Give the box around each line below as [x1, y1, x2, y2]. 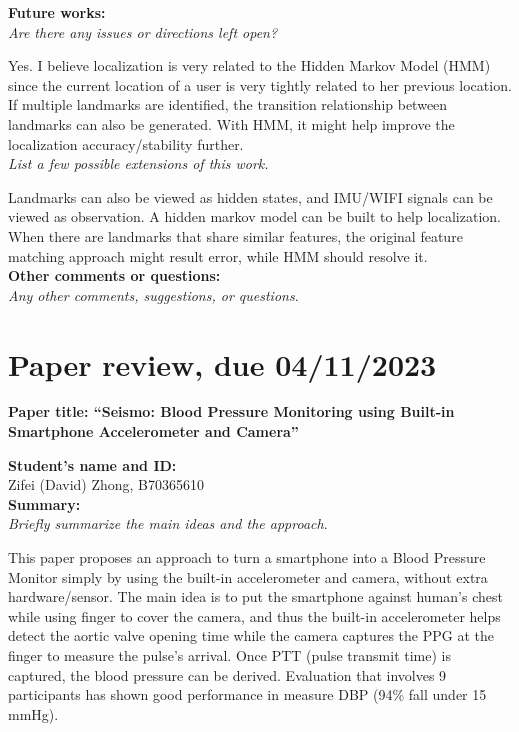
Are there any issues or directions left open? [8, 21, 278, 42]
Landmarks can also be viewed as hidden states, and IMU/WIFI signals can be [8, 186, 493, 207]
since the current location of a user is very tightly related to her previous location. [8, 74, 512, 95]
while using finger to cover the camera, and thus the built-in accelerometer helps [8, 605, 501, 626]
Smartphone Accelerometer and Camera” [8, 421, 299, 442]
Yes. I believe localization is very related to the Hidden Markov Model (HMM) [8, 55, 491, 76]
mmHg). [8, 703, 59, 724]
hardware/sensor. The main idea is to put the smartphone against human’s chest [8, 586, 503, 607]
